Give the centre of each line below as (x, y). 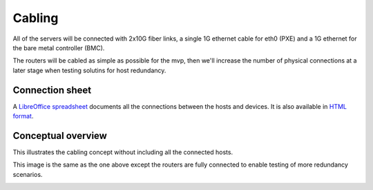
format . (23, 116)
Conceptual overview (60, 135)
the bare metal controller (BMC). (59, 47)
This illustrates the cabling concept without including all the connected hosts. (123, 152)
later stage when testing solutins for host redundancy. (89, 70)
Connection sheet (52, 90)
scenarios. (28, 174)
